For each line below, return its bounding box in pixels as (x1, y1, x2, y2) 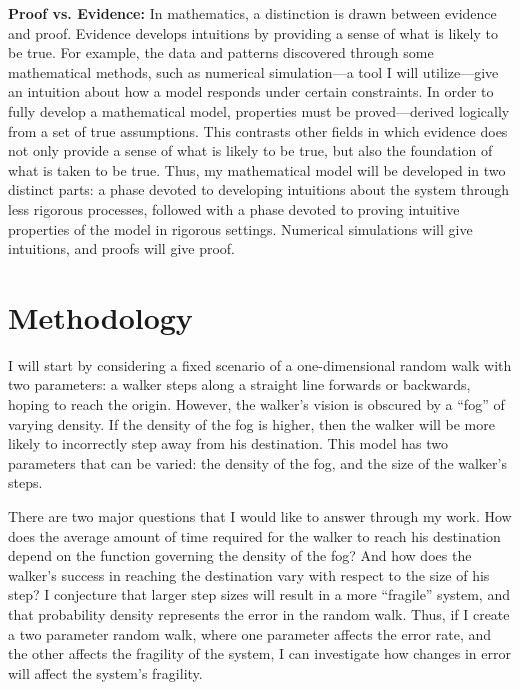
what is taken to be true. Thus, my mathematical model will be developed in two (8, 159, 506, 180)
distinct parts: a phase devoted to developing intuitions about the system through (8, 179, 510, 200)
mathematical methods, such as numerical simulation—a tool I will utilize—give (8, 61, 499, 82)
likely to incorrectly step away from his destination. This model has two (8, 433, 448, 454)
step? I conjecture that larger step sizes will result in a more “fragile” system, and (8, 584, 510, 605)
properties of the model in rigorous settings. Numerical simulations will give (8, 218, 473, 239)
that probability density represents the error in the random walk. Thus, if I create (8, 603, 510, 624)
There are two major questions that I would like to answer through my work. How (8, 506, 512, 526)
